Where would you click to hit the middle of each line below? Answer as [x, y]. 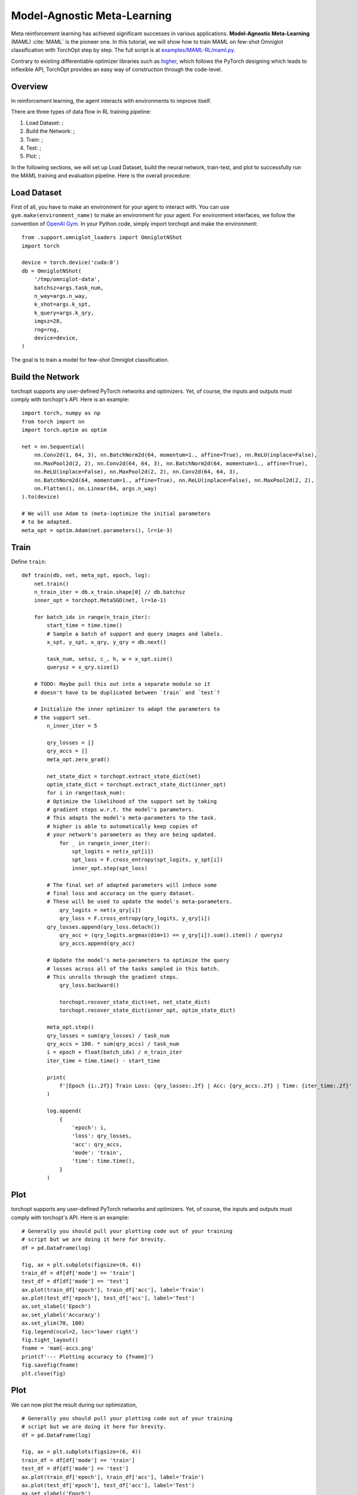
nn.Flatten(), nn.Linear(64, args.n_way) [96, 488]
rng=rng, [47, 329]
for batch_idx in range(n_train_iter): [92, 617]
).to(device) [41, 497]
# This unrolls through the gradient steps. [113, 977]
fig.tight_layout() [50, 1340]
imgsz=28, [48, 321]
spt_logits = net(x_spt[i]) [113, 852]
